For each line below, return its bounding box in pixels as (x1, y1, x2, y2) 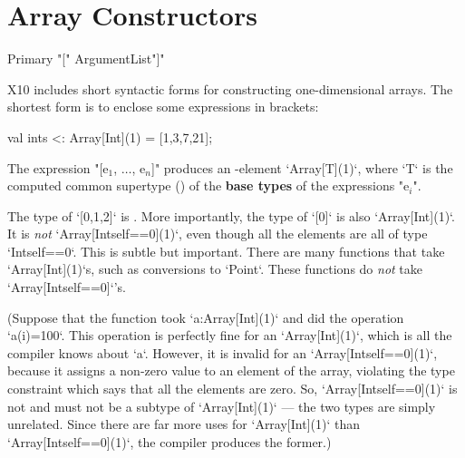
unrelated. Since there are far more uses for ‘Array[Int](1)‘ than (7, 414, 360, 434)
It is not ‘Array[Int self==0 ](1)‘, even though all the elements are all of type (7, 224, 428, 243)
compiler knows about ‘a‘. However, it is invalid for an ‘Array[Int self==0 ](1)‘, (7, 343, 438, 362)
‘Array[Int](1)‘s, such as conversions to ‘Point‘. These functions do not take (7, 259, 423, 278)
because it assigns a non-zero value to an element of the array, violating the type (7, 361, 455, 380)
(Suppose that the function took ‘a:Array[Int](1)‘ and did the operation (7, 307, 404, 326)
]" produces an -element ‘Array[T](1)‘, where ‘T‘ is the (151, 158, 453, 177)
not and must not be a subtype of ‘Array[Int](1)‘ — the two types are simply (7, 396, 436, 415)
